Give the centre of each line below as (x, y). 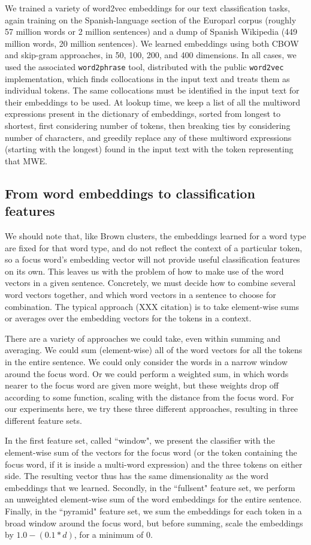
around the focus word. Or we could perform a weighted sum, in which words (147, 373)
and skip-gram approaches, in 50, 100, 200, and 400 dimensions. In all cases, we (151, 55)
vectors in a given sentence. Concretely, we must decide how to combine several (150, 283)
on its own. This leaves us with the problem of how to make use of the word (144, 271)
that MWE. (26, 160)
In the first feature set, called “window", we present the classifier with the (140, 440)
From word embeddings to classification (130, 193)
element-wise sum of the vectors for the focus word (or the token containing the (151, 452)
